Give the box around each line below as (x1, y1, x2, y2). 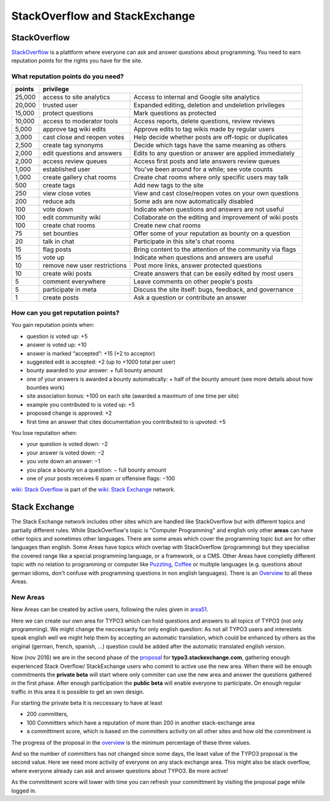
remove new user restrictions (43, 261, 127, 269)
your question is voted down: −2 (26, 441, 108, 448)
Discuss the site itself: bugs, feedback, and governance (133, 285, 294, 293)
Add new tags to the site (133, 181, 204, 189)
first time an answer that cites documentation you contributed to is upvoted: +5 (26, 418, 226, 425)
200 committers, (26, 711, 68, 718)
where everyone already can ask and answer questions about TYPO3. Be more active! (11, 767, 229, 774)
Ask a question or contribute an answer (133, 293, 247, 302)
